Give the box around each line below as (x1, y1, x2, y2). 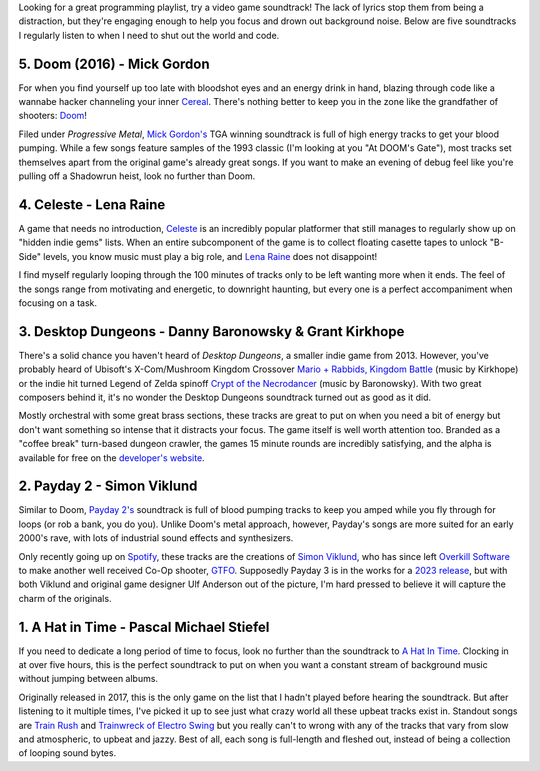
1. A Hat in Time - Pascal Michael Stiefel (18, 618, 270, 635)
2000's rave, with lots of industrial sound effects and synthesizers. (18, 532, 294, 544)
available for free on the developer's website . (18, 451, 205, 464)
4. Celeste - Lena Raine (18, 196, 166, 213)
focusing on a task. (18, 296, 98, 309)
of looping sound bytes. (18, 747, 117, 759)
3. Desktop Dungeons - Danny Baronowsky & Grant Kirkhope (18, 323, 405, 340)
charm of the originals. (18, 592, 112, 604)
